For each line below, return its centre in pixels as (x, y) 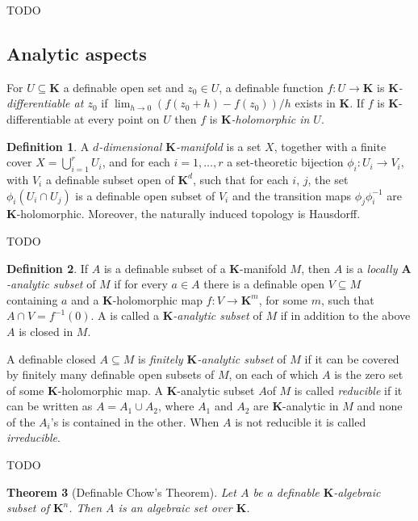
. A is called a (125, 315)
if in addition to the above (345, 315)
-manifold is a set (218, 146)
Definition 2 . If (48, 268)
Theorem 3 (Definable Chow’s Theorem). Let (121, 492)
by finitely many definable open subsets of (111, 374)
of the (21, 421)
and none (380, 406)
